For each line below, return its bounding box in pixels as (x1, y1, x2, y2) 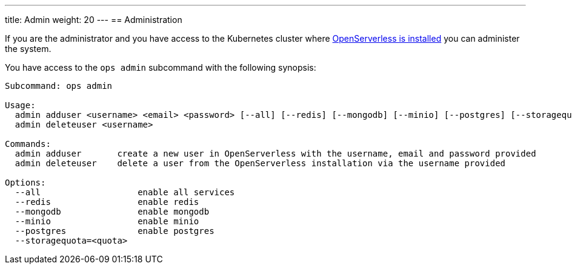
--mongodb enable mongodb (15, 207, 210, 216)
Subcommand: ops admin (5, 81, 113, 91)
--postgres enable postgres (15, 226, 215, 236)
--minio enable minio (15, 216, 199, 226)
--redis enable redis (15, 197, 199, 207)
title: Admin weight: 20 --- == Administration (5, 15, 182, 25)
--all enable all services (15, 187, 235, 197)
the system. (5, 44, 52, 54)
